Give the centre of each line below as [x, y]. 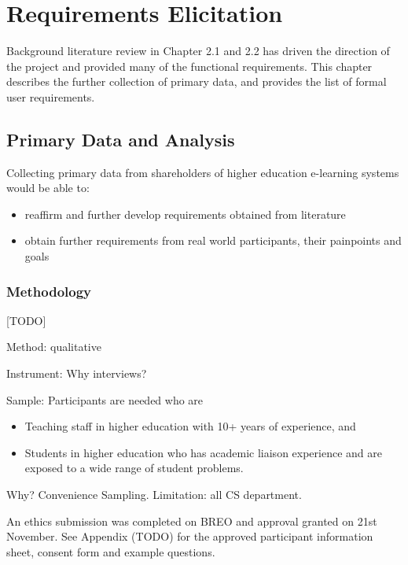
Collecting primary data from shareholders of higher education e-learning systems [203, 172]
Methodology [49, 291]
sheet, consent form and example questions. [111, 551]
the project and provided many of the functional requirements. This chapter [189, 66]
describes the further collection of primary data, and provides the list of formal [197, 81]
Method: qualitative [54, 347]
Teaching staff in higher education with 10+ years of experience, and [190, 426]
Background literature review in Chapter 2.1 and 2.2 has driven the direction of [198, 51]
